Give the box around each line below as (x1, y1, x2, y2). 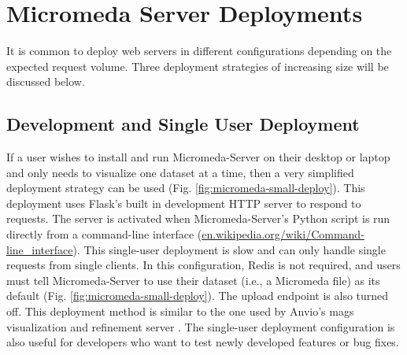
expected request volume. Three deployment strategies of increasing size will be (6, 57, 389, 74)
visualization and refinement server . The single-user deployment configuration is (6, 318, 395, 335)
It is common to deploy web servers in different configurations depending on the (6, 43, 392, 59)
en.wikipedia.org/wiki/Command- (202, 226, 364, 242)
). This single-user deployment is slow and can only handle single (72, 241, 386, 257)
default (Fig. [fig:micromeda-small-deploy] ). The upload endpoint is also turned (6, 287, 389, 304)
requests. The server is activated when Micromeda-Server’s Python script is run (6, 210, 390, 227)
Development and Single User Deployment (6, 112, 360, 136)
